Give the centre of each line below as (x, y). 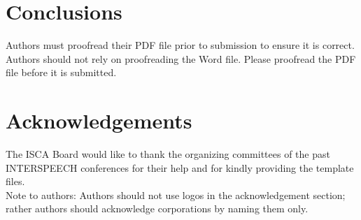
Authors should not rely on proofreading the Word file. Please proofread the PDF (181, 58)
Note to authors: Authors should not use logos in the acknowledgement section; (176, 195)
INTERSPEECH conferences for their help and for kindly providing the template (180, 167)
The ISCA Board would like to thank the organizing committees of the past (168, 154)
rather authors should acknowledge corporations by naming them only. (157, 208)
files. (15, 181)
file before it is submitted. (61, 72)
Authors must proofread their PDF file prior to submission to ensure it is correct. (180, 45)
